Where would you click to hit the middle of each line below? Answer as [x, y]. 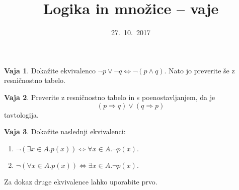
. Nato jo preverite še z [200, 70]
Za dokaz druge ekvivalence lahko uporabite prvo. [81, 181]
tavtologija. [21, 114]
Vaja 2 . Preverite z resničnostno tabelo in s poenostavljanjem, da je [110, 97]
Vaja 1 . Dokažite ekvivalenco [50, 70]
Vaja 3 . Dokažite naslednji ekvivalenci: [65, 131]
